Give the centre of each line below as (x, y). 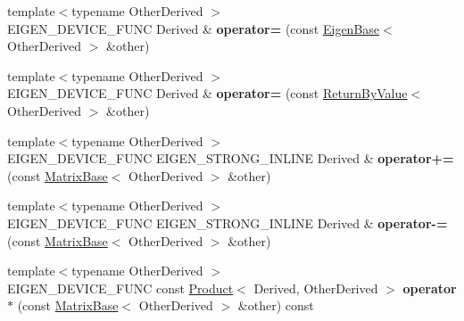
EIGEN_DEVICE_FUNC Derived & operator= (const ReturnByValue (207, 93)
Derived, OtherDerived (316, 288)
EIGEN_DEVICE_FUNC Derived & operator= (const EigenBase (194, 28)
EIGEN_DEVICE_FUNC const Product (120, 288)
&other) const (276, 305)
